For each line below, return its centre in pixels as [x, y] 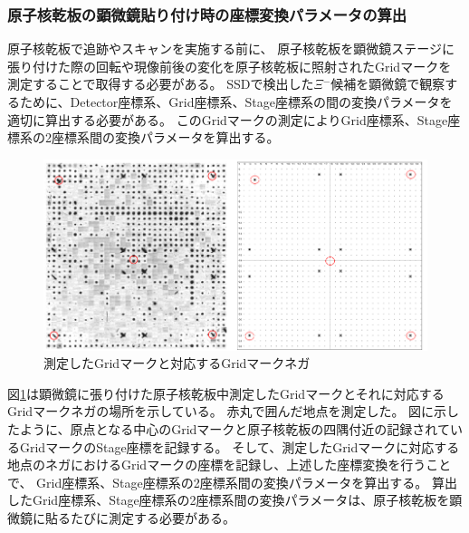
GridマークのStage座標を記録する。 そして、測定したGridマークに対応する [239, 446]
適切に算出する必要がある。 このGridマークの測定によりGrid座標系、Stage [228, 119]
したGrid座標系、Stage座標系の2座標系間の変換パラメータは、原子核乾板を [229, 500]
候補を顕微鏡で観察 [388, 84]
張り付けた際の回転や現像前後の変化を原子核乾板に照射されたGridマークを [230, 66]
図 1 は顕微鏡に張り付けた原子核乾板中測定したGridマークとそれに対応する [226, 393]
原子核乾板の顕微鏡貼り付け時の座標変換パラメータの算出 [207, 14]
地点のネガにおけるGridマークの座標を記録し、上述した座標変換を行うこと [230, 465]
